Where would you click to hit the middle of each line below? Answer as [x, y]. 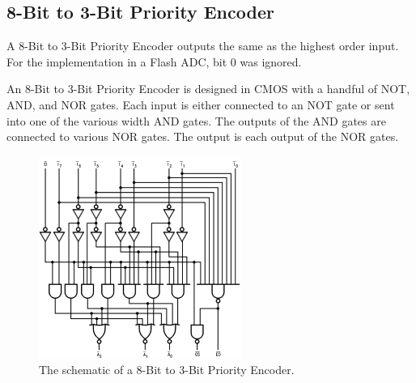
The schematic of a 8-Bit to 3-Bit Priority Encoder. [167, 370]
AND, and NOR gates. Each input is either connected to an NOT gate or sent [201, 104]
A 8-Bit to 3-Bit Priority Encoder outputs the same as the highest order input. [203, 46]
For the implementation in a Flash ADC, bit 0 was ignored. [154, 61]
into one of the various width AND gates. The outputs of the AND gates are [196, 120]
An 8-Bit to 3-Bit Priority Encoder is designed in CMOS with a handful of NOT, [208, 89]
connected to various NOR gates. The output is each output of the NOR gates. [203, 136]
